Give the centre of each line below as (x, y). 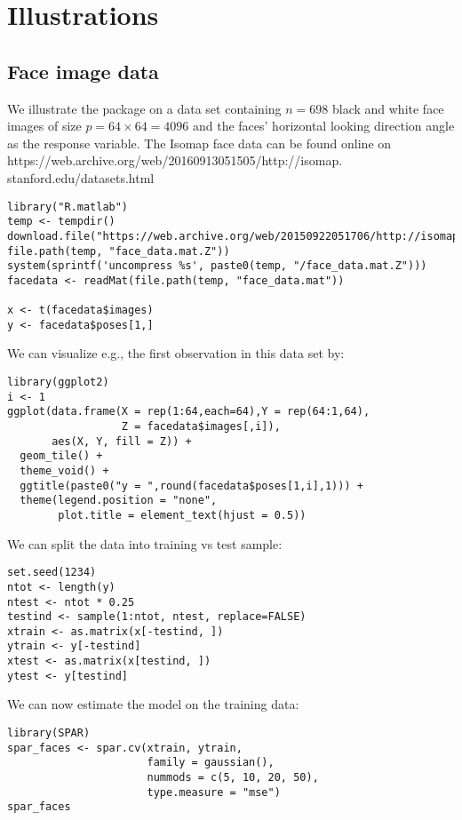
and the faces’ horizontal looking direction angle (323, 126)
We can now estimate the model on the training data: (153, 704)
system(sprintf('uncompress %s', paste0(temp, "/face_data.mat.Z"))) (217, 266)
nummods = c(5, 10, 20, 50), (233, 778)
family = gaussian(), (211, 763)
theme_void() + (64, 470)
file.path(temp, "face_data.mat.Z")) (119, 251)
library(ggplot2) (58, 382)
